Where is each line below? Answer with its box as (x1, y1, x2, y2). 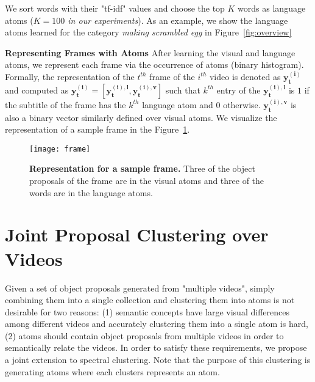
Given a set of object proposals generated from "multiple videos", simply (5, 281, 275, 294)
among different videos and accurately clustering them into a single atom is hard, (5, 317, 308, 330)
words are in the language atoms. (29, 186, 153, 199)
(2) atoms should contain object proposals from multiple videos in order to (5, 329, 284, 342)
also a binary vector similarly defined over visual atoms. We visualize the (5, 111, 277, 123)
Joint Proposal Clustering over (5, 222, 269, 247)
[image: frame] (29, 144, 91, 153)
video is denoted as (209, 70, 281, 83)
